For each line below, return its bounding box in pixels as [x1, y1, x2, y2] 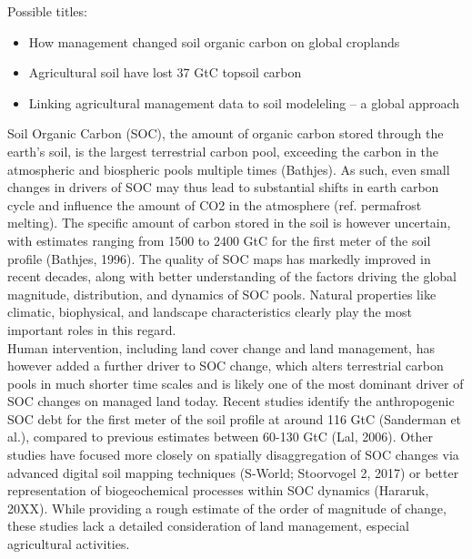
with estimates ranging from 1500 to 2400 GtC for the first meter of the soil [7, 230, 431, 249]
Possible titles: [7, 2, 87, 20]
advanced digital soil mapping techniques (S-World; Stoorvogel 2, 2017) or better [7, 462, 459, 482]
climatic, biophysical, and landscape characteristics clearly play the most [7, 302, 412, 321]
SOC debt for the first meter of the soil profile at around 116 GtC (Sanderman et [7, 409, 462, 428]
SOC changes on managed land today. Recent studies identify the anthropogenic [7, 391, 455, 411]
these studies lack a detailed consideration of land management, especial [7, 516, 409, 535]
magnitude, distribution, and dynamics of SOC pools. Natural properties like [7, 284, 437, 303]
